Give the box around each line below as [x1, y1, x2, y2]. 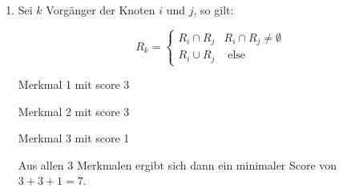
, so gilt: [193, 2, 234, 18]
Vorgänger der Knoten [46, 2, 155, 18]
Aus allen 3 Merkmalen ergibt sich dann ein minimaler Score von [18, 156, 337, 173]
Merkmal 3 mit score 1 [18, 130, 130, 146]
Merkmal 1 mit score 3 [18, 76, 130, 93]
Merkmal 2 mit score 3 [18, 102, 130, 119]
